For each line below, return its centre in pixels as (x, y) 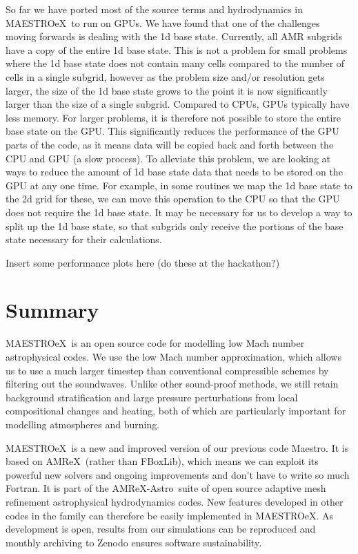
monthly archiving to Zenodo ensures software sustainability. (134, 542)
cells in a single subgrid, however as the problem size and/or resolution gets (165, 76)
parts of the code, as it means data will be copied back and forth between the (170, 144)
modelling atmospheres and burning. (83, 424)
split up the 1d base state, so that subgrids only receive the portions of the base (175, 226)
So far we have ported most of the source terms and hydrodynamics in (154, 9)
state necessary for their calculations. (84, 239)
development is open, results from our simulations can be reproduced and (161, 529)
